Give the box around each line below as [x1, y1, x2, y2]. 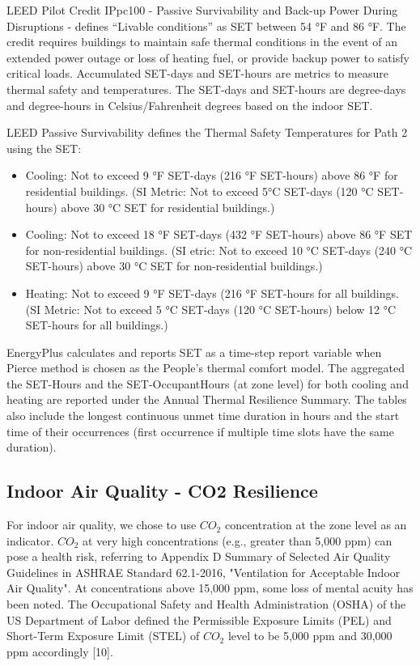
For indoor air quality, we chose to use [6, 516, 197, 533]
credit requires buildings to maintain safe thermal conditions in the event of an [6, 33, 398, 50]
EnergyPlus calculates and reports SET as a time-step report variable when [6, 343, 382, 360]
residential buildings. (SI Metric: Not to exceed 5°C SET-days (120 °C [25, 182, 374, 199]
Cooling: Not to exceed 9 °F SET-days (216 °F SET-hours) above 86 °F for [25, 167, 398, 184]
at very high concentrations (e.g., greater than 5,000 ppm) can [83, 532, 392, 549]
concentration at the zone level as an [224, 516, 407, 533]
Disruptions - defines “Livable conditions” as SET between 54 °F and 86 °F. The [6, 17, 406, 34]
